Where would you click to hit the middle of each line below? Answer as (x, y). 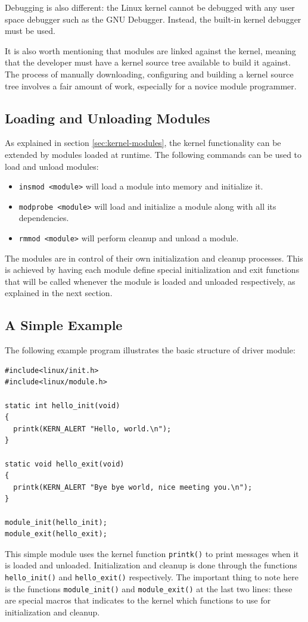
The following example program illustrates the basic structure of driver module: (150, 350)
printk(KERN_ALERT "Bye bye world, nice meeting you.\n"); (133, 487)
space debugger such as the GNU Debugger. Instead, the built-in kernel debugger (153, 19)
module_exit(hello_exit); (56, 534)
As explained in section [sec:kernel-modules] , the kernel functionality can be (143, 143)
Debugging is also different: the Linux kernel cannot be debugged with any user (150, 7)
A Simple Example (64, 325)
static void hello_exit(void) (65, 464)
